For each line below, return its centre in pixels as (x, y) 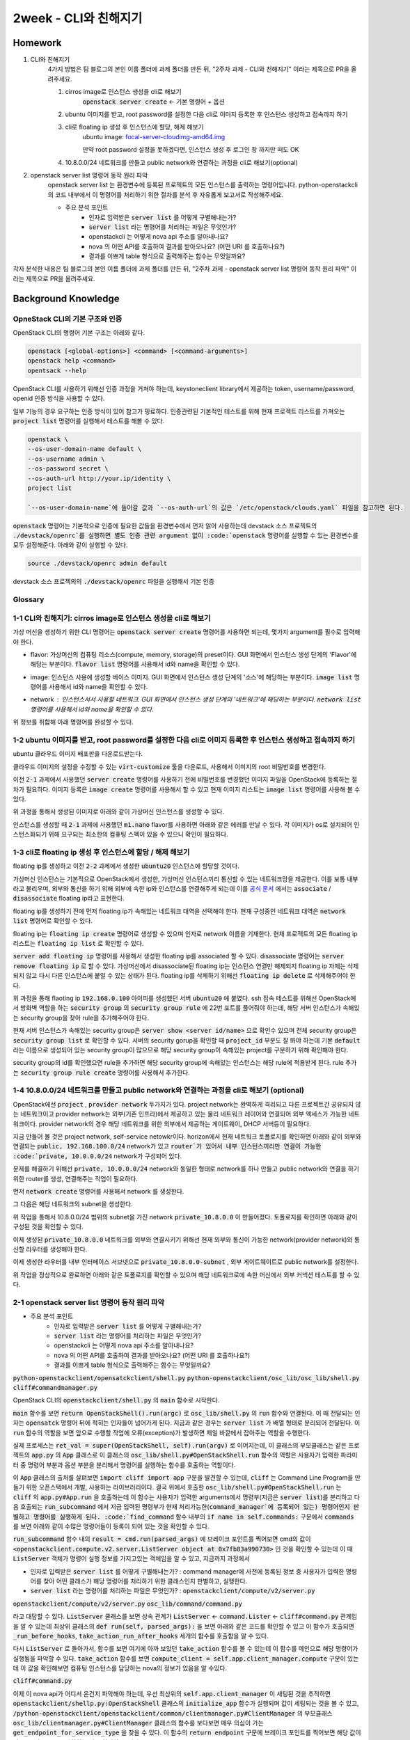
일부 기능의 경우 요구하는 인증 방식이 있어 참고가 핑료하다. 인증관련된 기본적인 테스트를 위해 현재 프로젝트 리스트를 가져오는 (179, 411)
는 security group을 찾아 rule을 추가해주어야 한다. (81, 1018)
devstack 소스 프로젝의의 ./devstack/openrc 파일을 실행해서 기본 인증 (114, 582)
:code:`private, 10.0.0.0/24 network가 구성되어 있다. (97, 1156)
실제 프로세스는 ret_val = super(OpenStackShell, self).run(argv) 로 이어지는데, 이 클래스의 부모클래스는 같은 (180, 1445)
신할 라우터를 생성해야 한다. (50, 1249)
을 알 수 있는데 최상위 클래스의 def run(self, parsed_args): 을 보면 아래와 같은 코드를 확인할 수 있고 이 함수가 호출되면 (183, 1626)
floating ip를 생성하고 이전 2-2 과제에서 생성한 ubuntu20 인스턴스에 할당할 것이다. (126, 866)
